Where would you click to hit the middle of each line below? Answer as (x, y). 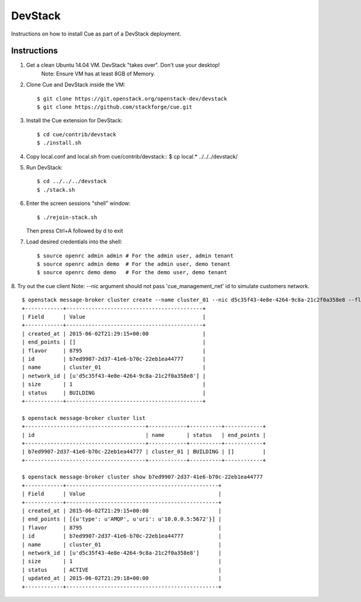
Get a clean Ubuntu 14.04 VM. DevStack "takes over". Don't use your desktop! (123, 65)
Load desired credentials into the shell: (74, 242)
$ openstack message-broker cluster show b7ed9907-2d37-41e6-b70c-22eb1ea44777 (142, 477)
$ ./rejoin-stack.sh (67, 217)
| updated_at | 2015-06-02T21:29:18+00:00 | (122, 578)
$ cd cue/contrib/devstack (77, 134)
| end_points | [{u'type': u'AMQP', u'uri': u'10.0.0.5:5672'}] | (122, 519)
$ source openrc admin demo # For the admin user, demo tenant (134, 264)
